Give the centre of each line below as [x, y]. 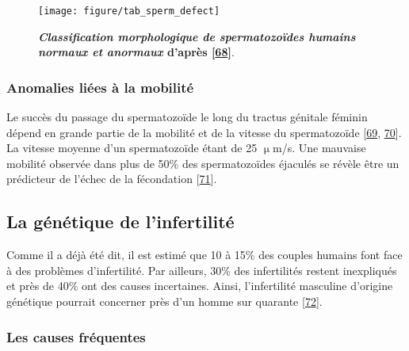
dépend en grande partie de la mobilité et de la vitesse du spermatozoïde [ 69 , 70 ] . [204, 132]
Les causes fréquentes [76, 336]
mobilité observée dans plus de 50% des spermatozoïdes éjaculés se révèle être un [203, 163]
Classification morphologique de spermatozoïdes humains [197, 36]
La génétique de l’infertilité [120, 221]
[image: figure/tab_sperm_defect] [129, 11]
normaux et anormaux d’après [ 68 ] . [136, 52]
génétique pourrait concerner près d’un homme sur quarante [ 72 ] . [164, 301]
